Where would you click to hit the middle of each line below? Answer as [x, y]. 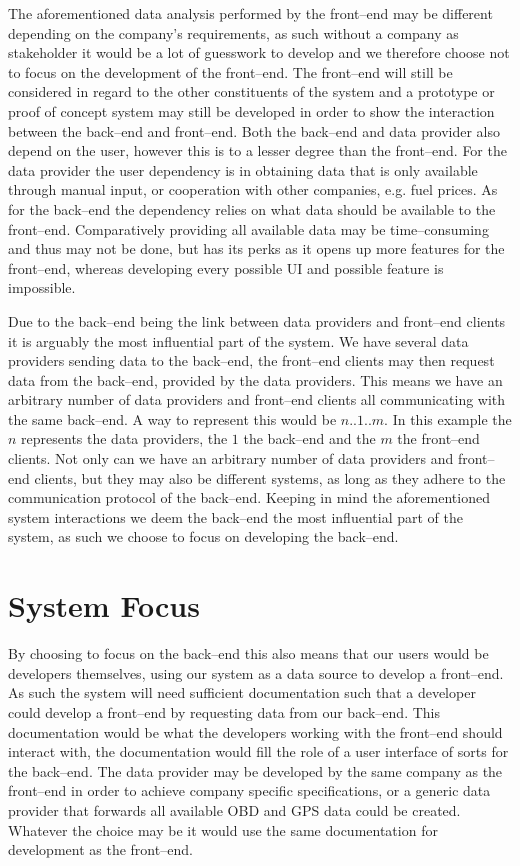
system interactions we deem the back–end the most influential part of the [235, 516]
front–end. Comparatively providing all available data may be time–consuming [248, 228]
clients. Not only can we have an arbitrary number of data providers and [231, 458]
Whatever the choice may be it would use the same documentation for [223, 829]
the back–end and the [309, 438]
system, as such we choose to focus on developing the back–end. [203, 536]
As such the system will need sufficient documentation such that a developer [242, 692]
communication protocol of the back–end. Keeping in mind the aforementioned [249, 497]
